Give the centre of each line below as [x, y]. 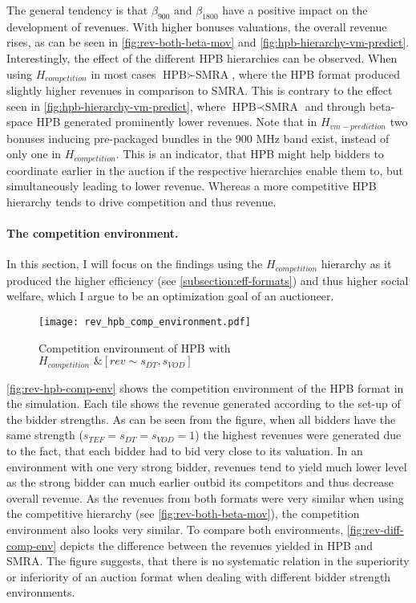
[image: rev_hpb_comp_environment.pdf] [145, 322]
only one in [34, 154]
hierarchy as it [356, 264]
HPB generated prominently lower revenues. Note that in [177, 122]
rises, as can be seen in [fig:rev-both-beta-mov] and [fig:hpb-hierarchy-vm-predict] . [208, 42]
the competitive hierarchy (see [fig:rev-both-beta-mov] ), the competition [183, 513]
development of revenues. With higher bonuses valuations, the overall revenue [197, 26]
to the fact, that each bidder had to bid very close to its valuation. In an [185, 451]
